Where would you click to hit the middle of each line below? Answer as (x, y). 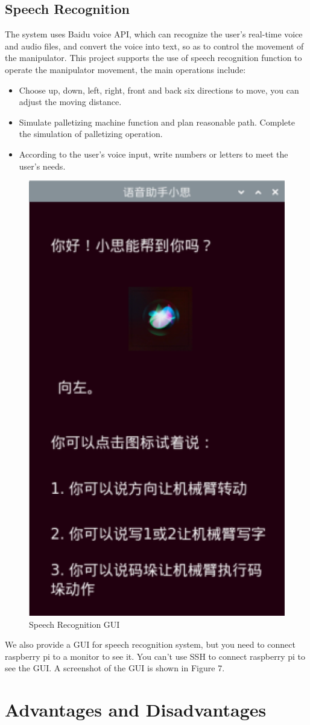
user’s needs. (42, 166)
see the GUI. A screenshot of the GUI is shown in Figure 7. (115, 668)
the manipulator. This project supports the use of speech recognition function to (153, 58)
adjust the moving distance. (70, 102)
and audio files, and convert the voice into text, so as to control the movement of (154, 46)
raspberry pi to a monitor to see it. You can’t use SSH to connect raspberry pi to (155, 656)
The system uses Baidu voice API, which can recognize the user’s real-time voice (154, 34)
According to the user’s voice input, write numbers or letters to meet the (153, 154)
